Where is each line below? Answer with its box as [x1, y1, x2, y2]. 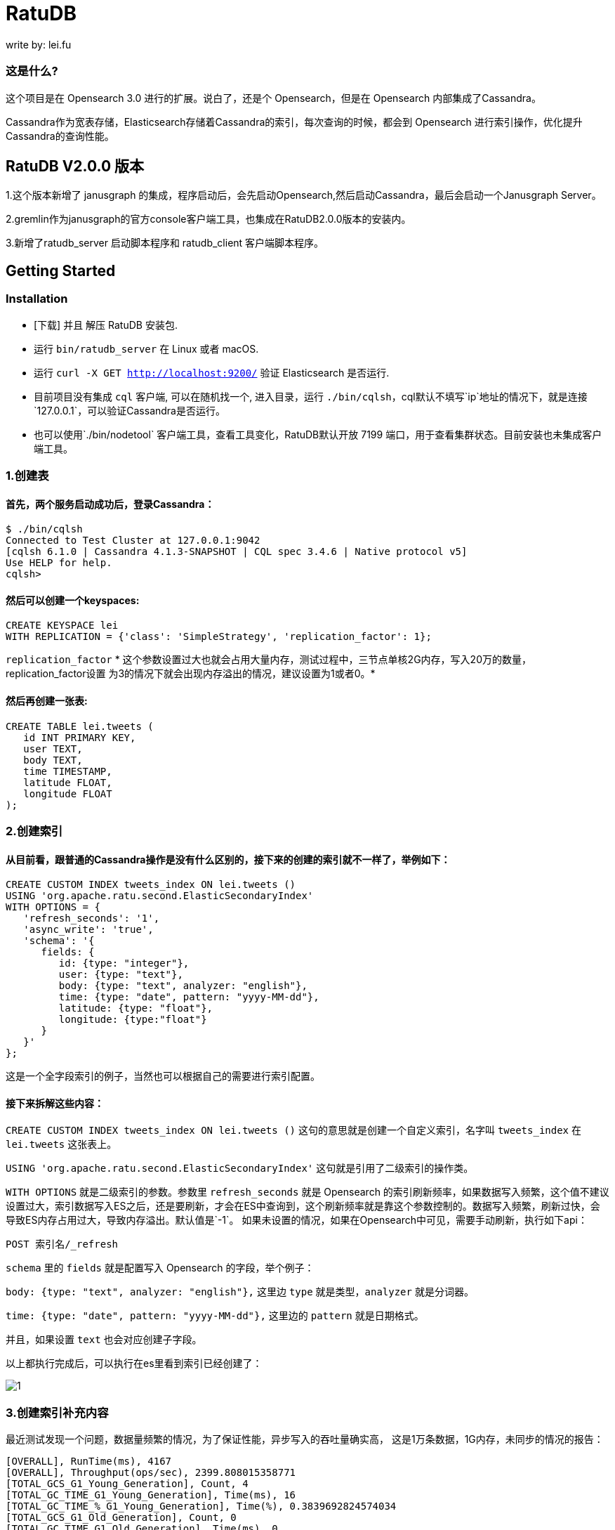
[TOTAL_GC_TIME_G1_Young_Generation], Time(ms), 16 [6, 1489, 296, 1501]
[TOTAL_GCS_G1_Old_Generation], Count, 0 [6, 1512, 237, 1524]
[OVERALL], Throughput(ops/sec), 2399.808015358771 [6, 1467, 296, 1479]
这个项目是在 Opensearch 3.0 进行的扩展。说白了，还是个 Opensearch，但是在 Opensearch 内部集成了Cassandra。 [6, 91, 541, 104]
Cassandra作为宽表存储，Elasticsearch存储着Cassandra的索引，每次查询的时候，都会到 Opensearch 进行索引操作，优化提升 [6, 115, 583, 128]
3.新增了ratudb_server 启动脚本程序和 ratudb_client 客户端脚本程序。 [6, 237, 324, 249]
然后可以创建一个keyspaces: [6, 594, 140, 606]
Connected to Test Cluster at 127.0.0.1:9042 [6, 535, 260, 547]
